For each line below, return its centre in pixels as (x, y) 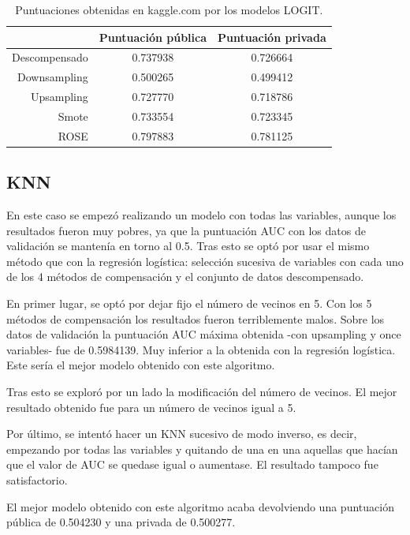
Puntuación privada (272, 37)
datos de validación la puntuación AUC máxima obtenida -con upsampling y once (204, 334)
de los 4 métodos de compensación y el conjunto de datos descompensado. (185, 277)
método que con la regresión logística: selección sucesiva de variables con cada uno (205, 261)
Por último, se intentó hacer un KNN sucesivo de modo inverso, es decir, (182, 434)
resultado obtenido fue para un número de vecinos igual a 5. (151, 407)
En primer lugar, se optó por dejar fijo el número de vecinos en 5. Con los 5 (189, 303)
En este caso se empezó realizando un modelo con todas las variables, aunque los (201, 215)
